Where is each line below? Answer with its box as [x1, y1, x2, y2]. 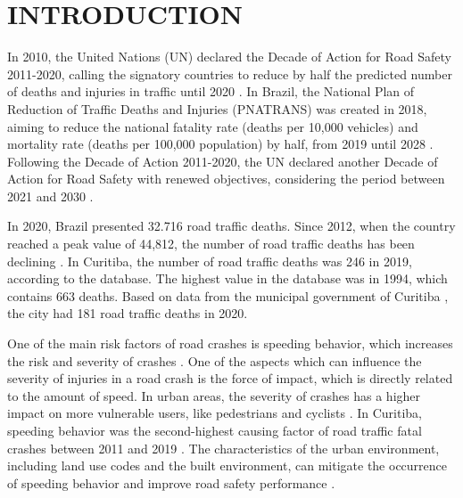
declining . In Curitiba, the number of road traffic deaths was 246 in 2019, [7, 251, 412, 270]
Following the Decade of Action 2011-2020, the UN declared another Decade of [7, 151, 438, 170]
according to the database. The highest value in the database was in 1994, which [7, 269, 448, 288]
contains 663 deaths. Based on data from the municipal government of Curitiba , [7, 286, 449, 305]
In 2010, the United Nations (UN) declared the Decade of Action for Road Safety [7, 47, 451, 66]
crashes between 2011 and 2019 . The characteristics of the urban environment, [7, 438, 440, 457]
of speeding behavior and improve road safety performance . [7, 473, 335, 492]
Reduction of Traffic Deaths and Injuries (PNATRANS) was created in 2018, [7, 99, 427, 118]
